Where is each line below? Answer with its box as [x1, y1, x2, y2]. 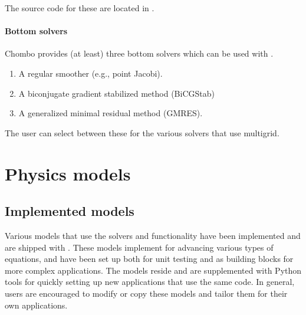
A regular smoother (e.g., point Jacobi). [18, 67, 163, 79]
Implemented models [5, 202, 134, 220]
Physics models [5, 161, 131, 185]
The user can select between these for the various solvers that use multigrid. [5, 126, 279, 139]
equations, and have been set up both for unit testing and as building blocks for [5, 252, 294, 265]
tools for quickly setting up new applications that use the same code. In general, [5, 275, 295, 288]
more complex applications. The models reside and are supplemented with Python [5, 264, 302, 276]
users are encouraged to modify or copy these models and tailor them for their [5, 287, 288, 299]
